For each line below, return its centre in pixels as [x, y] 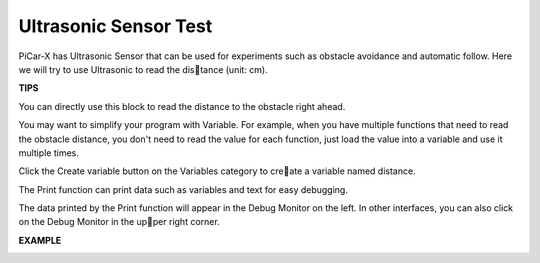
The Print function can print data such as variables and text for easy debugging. [183, 189]
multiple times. [48, 152]
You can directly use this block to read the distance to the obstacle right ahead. [182, 106]
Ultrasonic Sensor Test [115, 26]
